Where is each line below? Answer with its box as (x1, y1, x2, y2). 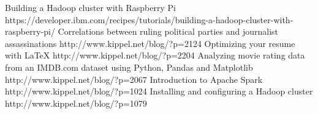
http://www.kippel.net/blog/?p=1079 (5, 96, 147, 109)
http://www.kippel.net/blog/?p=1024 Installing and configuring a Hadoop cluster (5, 85, 313, 98)
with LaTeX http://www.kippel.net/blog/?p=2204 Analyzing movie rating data (5, 49, 305, 62)
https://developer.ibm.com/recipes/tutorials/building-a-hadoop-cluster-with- (5, 13, 293, 26)
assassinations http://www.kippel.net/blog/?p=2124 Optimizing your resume (5, 37, 295, 49)
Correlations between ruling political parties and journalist (58, 25, 278, 38)
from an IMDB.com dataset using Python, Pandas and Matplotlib (5, 60, 253, 73)
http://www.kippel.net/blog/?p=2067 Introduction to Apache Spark (5, 73, 263, 85)
